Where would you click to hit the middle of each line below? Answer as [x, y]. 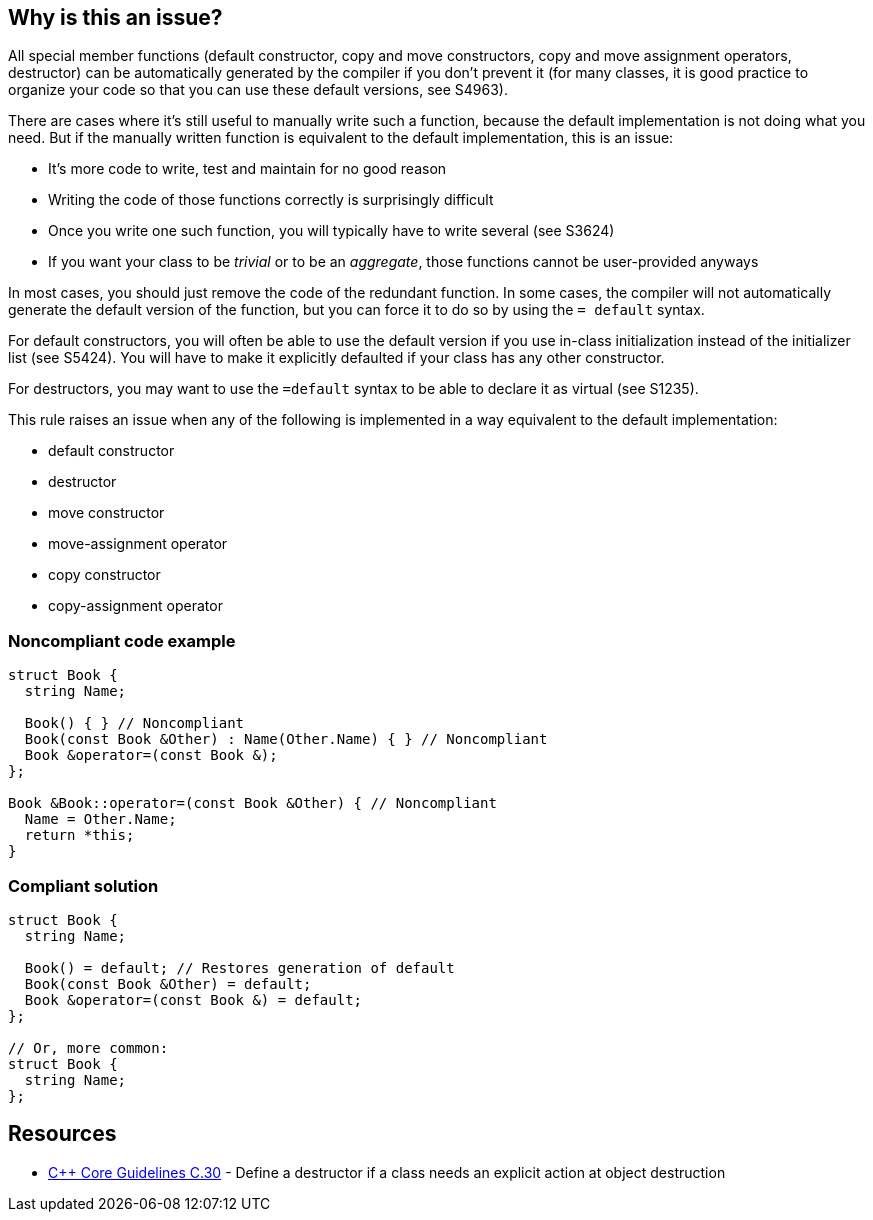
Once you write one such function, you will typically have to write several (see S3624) [331, 231]
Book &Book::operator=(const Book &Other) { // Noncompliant [252, 803]
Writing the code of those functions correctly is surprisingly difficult [271, 200]
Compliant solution [83, 885]
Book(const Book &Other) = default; [168, 983]
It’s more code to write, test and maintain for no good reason [247, 169]
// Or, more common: [88, 1047]
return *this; [79, 835]
